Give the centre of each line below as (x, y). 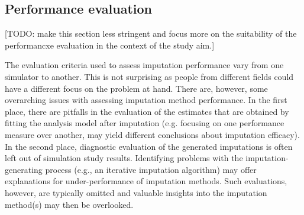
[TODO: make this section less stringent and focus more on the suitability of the (151, 33)
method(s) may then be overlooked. (69, 204)
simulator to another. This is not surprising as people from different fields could (149, 76)
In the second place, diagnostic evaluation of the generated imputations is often (149, 146)
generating (24, 169)
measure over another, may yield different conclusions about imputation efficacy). (152, 134)
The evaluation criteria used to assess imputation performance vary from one (144, 65)
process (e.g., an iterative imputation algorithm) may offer (151, 169)
